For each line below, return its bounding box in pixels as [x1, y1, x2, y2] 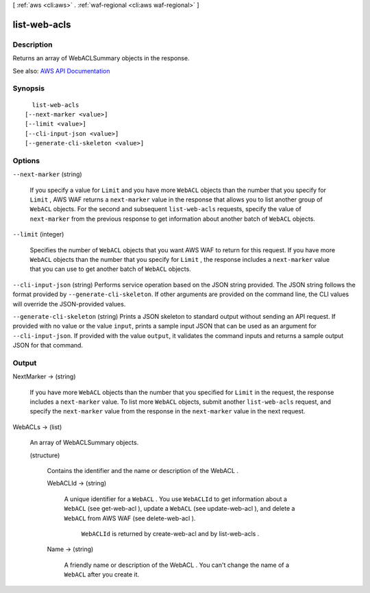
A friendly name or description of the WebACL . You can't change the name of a [64, 561, 290, 569]
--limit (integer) [12, 230, 64, 239]
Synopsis [12, 84, 45, 93]
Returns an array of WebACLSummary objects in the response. [12, 54, 190, 62]
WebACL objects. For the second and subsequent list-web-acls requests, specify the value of [29, 205, 301, 213]
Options [12, 156, 40, 165]
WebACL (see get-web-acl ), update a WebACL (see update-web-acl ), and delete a [64, 505, 295, 513]
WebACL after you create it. [64, 570, 140, 579]
